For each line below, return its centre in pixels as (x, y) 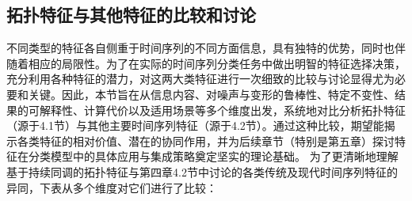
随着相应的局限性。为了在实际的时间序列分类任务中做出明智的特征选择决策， (206, 63)
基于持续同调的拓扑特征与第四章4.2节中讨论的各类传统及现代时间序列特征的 (202, 171)
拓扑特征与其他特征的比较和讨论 (131, 15)
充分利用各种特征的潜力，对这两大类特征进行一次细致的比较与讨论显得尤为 (200, 79)
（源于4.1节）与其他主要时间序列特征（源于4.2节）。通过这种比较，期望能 (195, 125)
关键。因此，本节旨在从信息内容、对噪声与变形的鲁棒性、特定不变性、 (211, 94)
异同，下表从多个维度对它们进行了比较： (112, 187)
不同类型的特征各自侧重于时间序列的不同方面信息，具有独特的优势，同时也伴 (206, 48)
